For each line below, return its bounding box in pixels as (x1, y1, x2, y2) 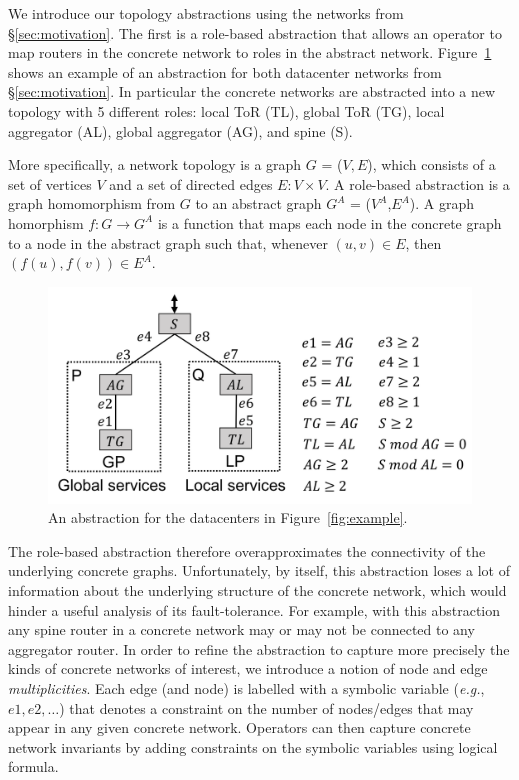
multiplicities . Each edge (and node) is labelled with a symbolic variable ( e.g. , (8, 678, 485, 699)
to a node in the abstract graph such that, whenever (8, 232, 328, 253)
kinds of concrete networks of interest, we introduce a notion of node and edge (8, 658, 488, 679)
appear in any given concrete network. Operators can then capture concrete (8, 717, 471, 738)
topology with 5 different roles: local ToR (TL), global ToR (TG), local (8, 100, 445, 121)
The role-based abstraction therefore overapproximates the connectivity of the (8, 540, 486, 561)
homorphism (8, 212, 84, 233)
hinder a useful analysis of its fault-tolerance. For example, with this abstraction (8, 599, 501, 620)
